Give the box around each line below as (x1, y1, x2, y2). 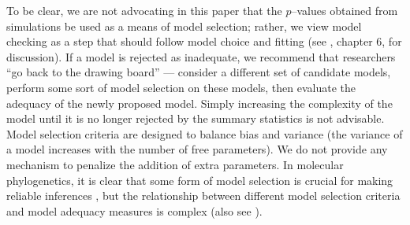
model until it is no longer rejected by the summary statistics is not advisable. (6, 110, 385, 127)
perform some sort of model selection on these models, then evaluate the (6, 79, 356, 95)
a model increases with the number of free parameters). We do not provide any (6, 141, 388, 157)
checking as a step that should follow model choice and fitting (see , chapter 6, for (6, 33, 402, 50)
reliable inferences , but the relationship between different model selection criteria (6, 187, 401, 204)
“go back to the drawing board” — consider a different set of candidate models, (6, 64, 391, 80)
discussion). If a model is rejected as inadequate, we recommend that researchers (6, 48, 396, 65)
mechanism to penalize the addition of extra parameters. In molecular (6, 156, 344, 172)
